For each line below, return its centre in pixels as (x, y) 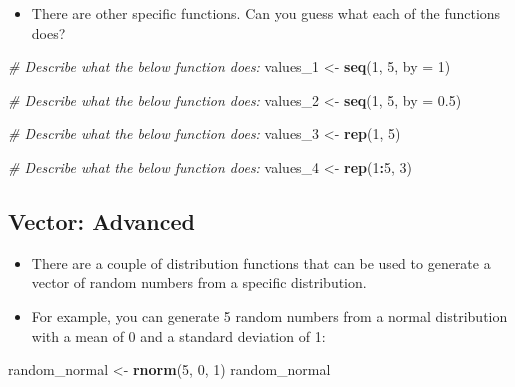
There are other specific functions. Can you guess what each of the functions (266, 13)
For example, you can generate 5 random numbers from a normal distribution (269, 315)
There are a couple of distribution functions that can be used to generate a (261, 262)
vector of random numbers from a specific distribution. (199, 282)
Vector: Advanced (101, 220)
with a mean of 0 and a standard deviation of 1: (178, 335)
